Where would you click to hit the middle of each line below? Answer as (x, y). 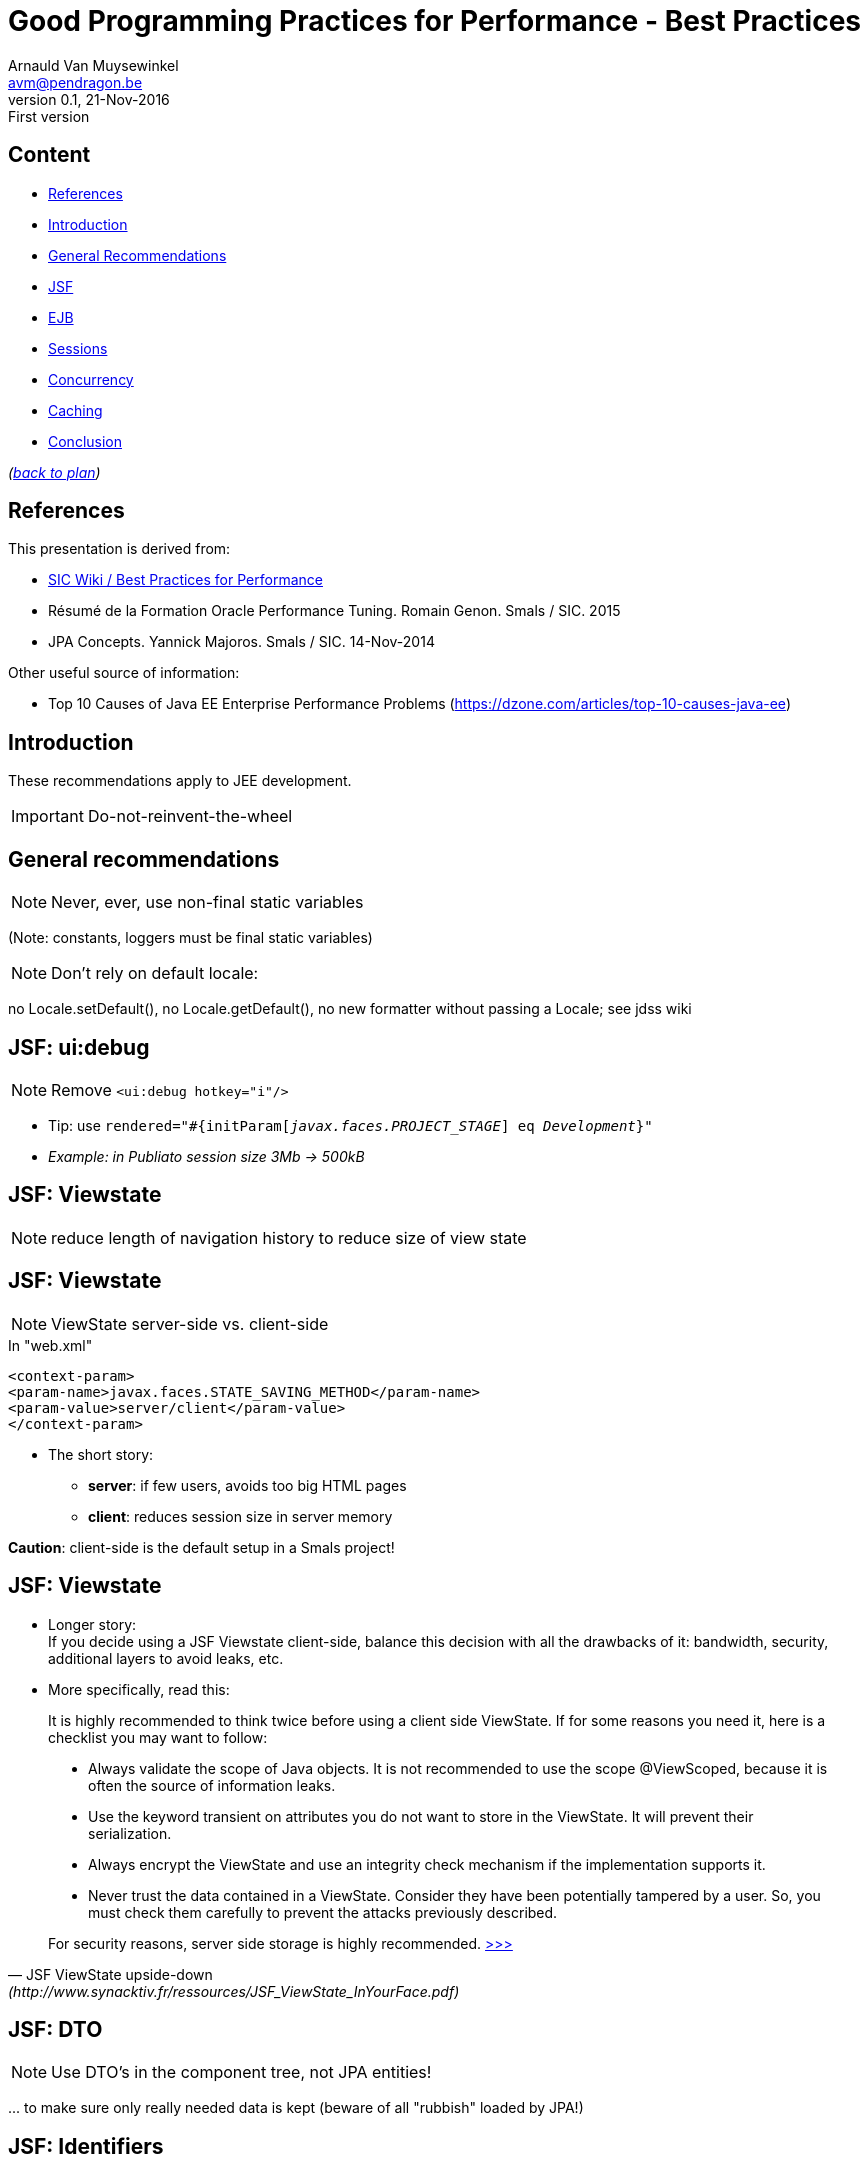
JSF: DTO (55, 2029)
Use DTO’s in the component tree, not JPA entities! (241, 2072)
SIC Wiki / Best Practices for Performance (185, 580)
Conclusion (85, 441)
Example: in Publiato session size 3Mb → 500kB (206, 1156)
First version (49, 116)
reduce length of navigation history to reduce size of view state (289, 1237)
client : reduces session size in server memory (240, 1516)
